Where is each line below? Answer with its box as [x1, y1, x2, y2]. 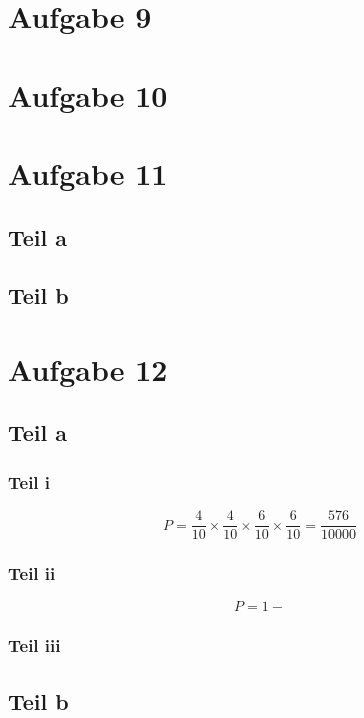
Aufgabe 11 [8, 152, 168, 193]
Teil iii [8, 633, 61, 658]
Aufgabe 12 [8, 348, 168, 389]
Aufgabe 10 [8, 74, 168, 115]
